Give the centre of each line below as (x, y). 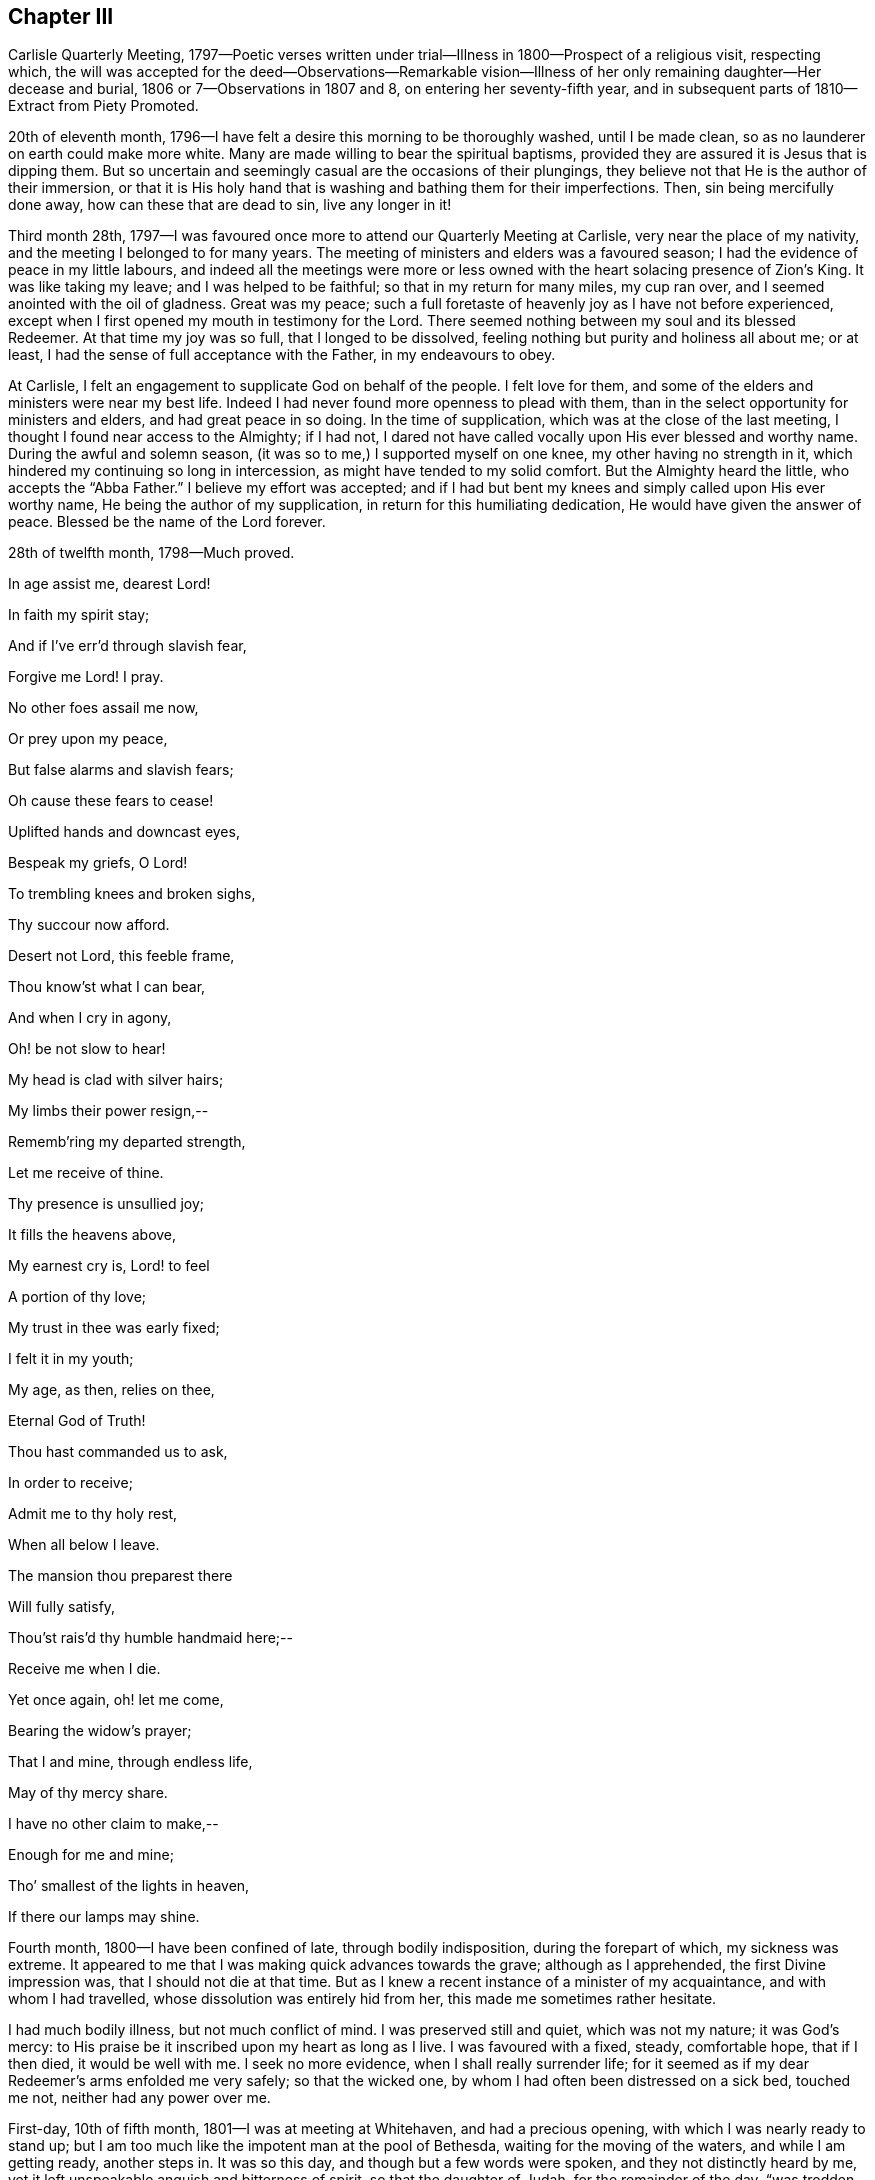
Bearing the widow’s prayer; (100, 1731)
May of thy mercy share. (88, 1793)
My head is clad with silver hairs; (116, 1080)
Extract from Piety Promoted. (103, 106)
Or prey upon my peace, (88, 739)
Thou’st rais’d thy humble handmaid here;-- (150, 1638)
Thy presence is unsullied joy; (106, 1204)
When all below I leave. (84, 1545)
